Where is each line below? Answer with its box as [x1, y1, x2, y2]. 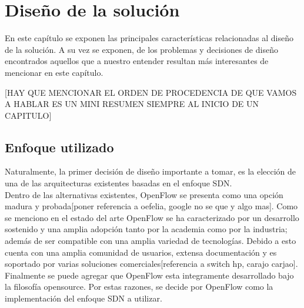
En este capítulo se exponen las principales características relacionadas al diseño [5, 32, 293, 44]
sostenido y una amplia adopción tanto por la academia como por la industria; [5, 223, 288, 235]
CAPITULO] [5, 109, 52, 121]
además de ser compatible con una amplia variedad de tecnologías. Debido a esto [5, 235, 296, 247]
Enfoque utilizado [5, 138, 114, 156]
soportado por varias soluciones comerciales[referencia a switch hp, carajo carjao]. [5, 257, 298, 270]
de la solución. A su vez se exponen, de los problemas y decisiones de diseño [5, 43, 278, 55]
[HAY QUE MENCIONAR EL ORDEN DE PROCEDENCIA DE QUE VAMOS [5, 86, 297, 98]
